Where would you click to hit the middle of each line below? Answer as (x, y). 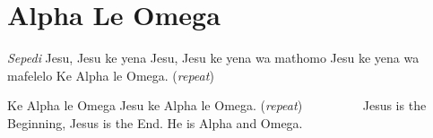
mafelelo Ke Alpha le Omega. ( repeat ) (111, 75)
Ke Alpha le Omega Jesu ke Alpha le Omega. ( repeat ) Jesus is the (217, 105)
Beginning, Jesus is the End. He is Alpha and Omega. (155, 122)
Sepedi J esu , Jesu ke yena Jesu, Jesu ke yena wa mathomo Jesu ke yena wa (213, 58)
